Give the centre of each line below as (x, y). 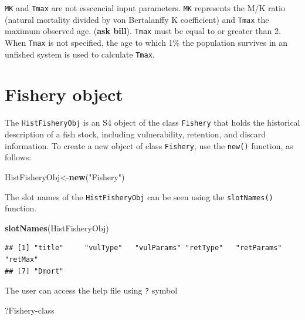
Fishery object (64, 94)
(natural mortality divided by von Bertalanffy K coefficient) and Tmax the (137, 19)
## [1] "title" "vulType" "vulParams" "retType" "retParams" (143, 248)
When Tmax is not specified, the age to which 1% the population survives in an (146, 42)
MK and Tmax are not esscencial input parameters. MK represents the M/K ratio (145, 8)
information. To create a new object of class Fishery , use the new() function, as (149, 145)
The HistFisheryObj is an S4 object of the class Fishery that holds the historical (152, 122)
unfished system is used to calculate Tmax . (80, 54)
